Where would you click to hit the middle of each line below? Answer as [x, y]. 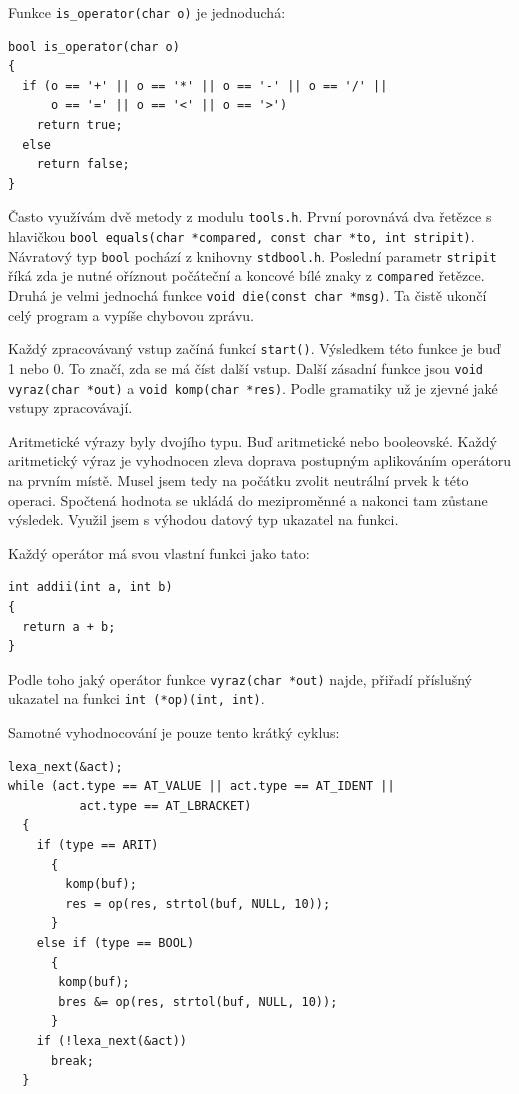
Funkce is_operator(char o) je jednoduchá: [147, 12]
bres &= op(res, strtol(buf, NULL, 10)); [198, 1001]
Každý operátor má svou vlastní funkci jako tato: [159, 552]
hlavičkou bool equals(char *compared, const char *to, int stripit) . [241, 236]
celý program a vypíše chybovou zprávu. [131, 314]
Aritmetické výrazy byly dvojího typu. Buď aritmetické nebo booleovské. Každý [252, 440]
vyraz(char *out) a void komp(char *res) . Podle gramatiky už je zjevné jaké [253, 387]
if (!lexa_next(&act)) [111, 1041]
